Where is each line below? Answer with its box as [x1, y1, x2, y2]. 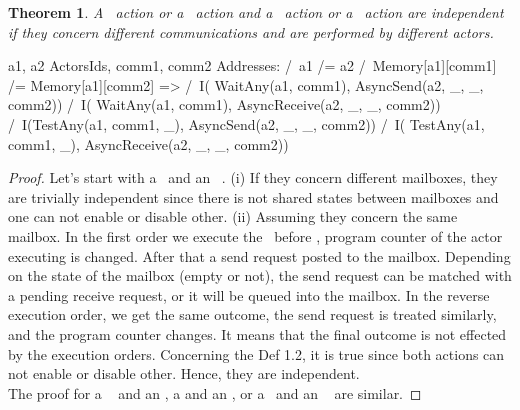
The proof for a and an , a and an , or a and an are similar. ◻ [8, 382, 422, 403]
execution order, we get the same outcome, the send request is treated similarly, [8, 304, 497, 325]
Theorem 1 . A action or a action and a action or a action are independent [8, 2, 504, 22]
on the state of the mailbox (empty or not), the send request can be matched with [8, 265, 512, 286]
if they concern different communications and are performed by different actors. [8, 21, 494, 42]
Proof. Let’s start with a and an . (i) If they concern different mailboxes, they [8, 167, 498, 188]
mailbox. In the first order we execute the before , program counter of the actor [8, 225, 503, 246]
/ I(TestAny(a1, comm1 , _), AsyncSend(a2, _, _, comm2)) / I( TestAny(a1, [8, 113, 485, 134]
